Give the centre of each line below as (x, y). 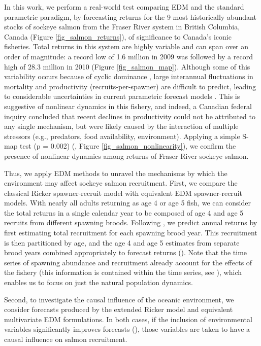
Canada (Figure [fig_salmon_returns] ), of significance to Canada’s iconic (118, 36)
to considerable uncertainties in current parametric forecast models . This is (122, 96)
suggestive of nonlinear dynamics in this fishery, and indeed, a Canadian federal (128, 106)
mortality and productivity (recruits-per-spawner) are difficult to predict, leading (130, 86)
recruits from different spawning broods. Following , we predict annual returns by (131, 222)
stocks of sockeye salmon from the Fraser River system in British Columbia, (122, 27)
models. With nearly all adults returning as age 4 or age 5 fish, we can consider (127, 203)
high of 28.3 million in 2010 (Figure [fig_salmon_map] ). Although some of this (127, 66)
